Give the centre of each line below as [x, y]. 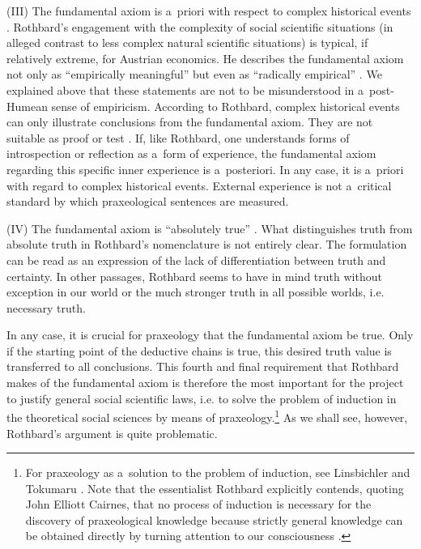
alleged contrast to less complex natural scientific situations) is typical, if [187, 43]
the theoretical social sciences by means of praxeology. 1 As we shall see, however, [207, 416]
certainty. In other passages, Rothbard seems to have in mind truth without [194, 276]
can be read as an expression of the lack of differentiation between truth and [196, 260]
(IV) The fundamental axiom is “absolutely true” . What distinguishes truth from [210, 228]
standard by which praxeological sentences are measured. [148, 201]
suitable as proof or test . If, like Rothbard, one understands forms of [178, 137]
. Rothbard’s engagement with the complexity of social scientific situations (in [200, 26]
